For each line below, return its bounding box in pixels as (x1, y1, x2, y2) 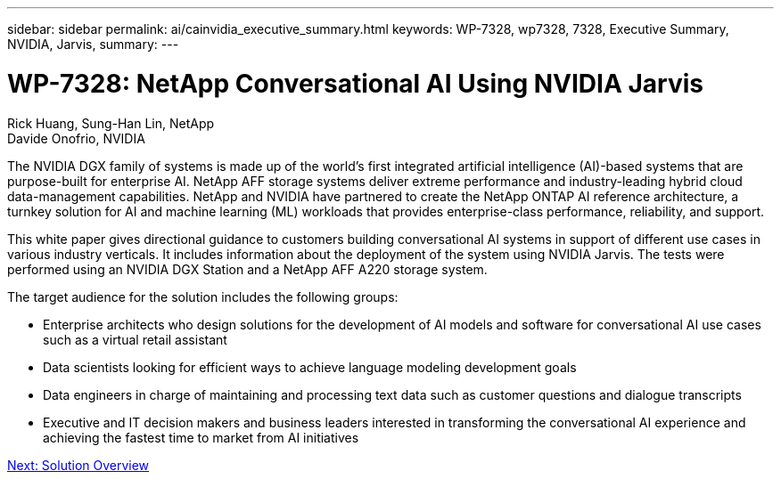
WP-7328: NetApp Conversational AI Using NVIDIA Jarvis (7, 68, 703, 99)
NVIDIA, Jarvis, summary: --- (7, 37, 179, 52)
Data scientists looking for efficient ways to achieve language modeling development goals (43, 359, 577, 375)
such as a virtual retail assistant (43, 331, 227, 347)
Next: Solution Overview (7, 457, 150, 473)
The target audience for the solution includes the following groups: (7, 288, 399, 304)
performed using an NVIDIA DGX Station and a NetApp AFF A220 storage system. (7, 261, 488, 277)
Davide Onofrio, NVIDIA (7, 130, 145, 146)
